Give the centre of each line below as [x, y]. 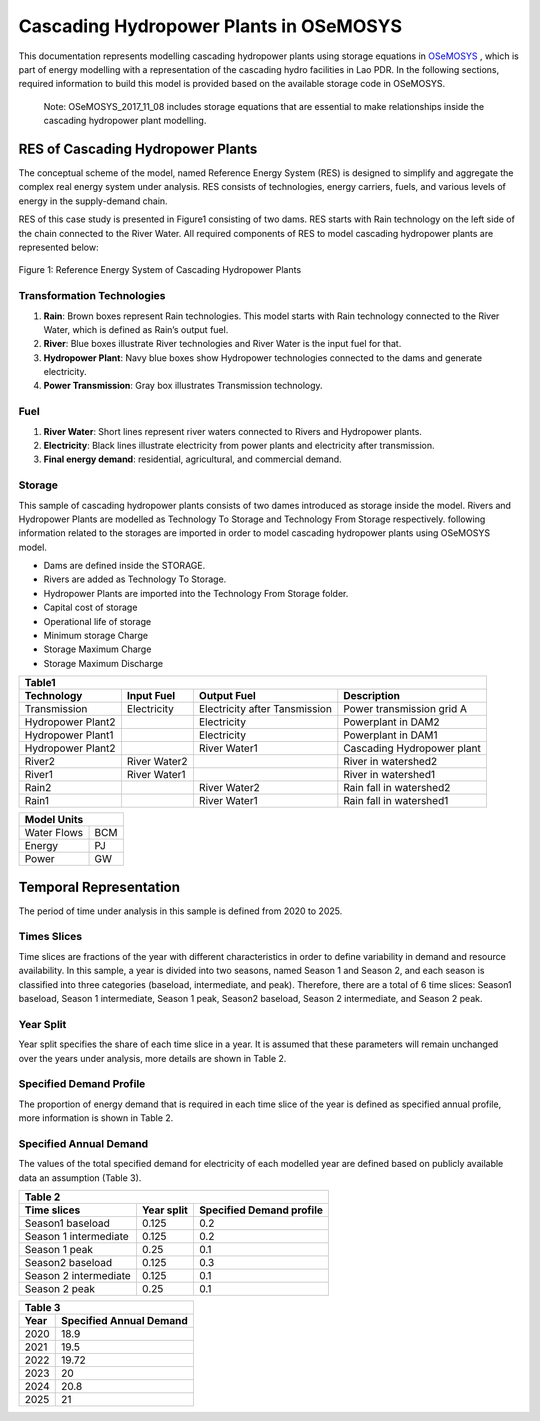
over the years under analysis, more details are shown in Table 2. [152, 1058]
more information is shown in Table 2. [96, 1118]
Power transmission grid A [405, 709]
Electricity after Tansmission [265, 709]
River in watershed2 [390, 762]
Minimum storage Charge [96, 636]
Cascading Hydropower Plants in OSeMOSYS [210, 26]
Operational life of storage [97, 621]
